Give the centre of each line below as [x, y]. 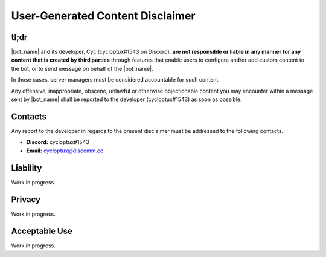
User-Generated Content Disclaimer [103, 16]
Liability [27, 168]
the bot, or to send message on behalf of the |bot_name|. [82, 68]
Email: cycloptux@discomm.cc [65, 151]
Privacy [26, 200]
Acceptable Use [42, 231]
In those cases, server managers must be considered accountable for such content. [116, 80]
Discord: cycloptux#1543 [58, 142]
